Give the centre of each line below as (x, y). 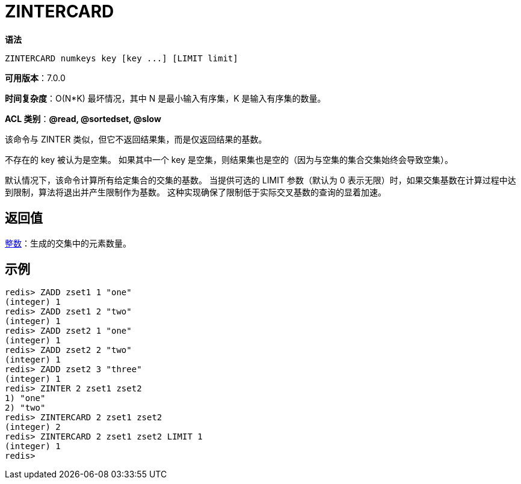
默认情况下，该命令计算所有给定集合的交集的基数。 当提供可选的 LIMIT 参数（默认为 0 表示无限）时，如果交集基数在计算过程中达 (260, 180)
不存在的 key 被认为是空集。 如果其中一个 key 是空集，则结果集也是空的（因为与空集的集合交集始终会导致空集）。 (229, 159)
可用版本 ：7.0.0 (35, 78)
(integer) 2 (33, 427)
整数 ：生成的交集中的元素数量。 (68, 243)
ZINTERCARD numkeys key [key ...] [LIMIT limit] (122, 58)
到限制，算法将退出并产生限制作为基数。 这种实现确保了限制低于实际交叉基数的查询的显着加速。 (196, 192)
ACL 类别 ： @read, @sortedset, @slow (83, 118)
